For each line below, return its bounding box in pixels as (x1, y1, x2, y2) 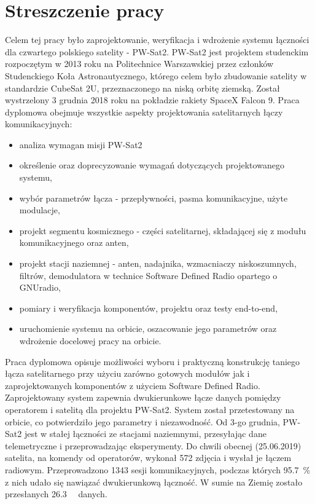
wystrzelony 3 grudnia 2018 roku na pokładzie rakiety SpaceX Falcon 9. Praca (5, 93, 300, 106)
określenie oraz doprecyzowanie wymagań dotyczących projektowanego (19, 159, 284, 171)
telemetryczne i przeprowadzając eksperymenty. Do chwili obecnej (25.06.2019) (5, 439, 301, 452)
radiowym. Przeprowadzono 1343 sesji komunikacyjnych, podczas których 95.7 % (5, 463, 311, 476)
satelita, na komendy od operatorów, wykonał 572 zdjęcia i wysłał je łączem (5, 451, 292, 464)
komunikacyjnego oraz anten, (19, 236, 129, 249)
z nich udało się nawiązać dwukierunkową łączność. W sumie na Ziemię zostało (5, 475, 303, 488)
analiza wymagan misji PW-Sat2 (19, 138, 142, 151)
